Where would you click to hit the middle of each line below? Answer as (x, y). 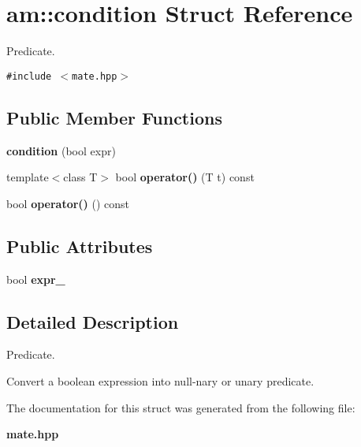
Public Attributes (80, 246)
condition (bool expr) (61, 150)
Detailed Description (93, 321)
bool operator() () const (68, 203)
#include (29, 76)
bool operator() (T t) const (185, 177)
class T (80, 177)
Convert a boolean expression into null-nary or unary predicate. (160, 380)
